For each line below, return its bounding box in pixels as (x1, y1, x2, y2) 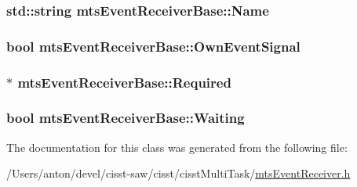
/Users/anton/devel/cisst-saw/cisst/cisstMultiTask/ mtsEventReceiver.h (6, 165, 351, 182)
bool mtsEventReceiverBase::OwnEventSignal (6, 36, 301, 56)
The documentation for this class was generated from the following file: (6, 138, 348, 155)
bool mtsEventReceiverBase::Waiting (6, 108, 245, 128)
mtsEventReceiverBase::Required (17, 72, 231, 92)
